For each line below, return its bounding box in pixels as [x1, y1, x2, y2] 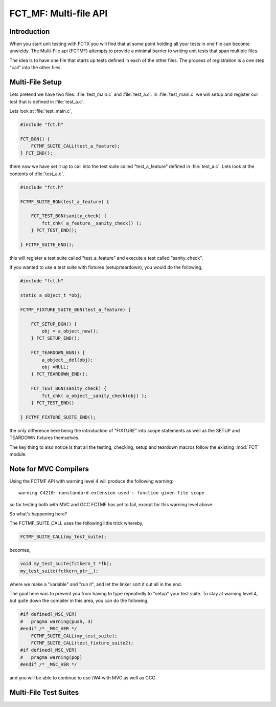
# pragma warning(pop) [20, 654, 83, 660]
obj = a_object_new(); [41, 328, 99, 334]
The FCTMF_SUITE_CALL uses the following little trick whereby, [9, 520, 144, 526]
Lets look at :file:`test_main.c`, [9, 108, 73, 114]
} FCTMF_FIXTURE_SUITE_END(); [20, 414, 96, 420]
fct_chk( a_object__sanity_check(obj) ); [41, 392, 147, 399]
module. [9, 451, 27, 457]
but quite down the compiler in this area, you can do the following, [9, 597, 149, 604]
